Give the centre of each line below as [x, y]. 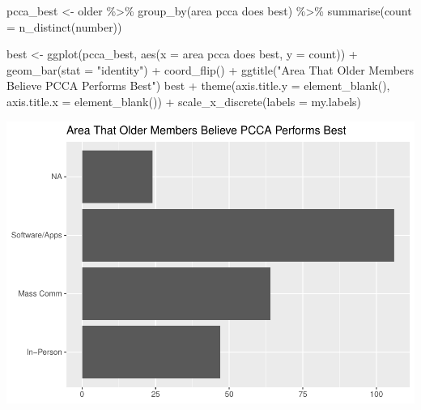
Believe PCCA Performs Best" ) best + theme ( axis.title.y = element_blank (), [198, 85]
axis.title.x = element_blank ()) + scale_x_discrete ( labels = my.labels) [184, 101]
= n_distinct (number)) [64, 26]
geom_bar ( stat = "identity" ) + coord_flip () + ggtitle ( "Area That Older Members [210, 69]
